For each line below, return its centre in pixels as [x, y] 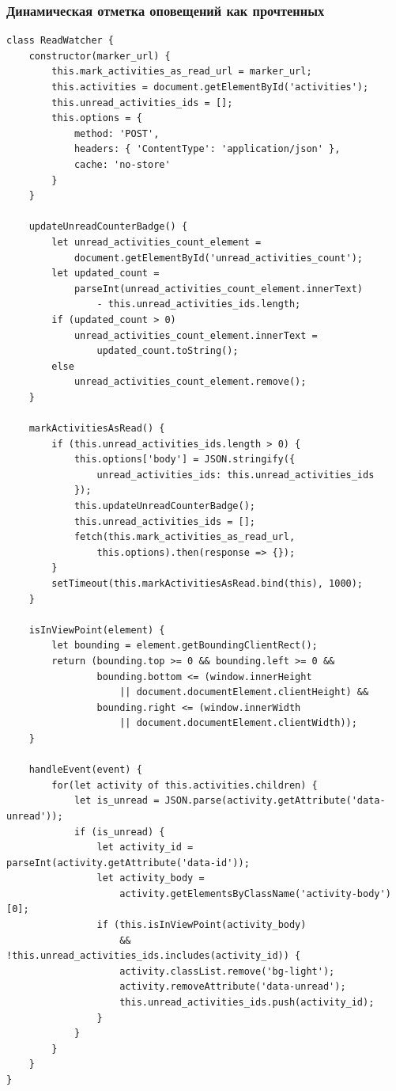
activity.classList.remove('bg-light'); [227, 971]
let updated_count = [106, 274]
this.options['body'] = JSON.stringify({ [185, 460]
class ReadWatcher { [60, 41]
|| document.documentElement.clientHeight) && [244, 692]
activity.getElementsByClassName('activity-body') [255, 893]
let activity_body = [151, 878]
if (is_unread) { [119, 832]
